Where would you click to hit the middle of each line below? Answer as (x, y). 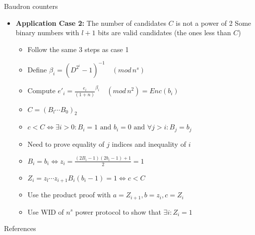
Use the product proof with (69, 195)
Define (37, 69)
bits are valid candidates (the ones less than (164, 32)
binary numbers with (47, 32)
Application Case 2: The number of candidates (91, 23)
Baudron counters (31, 6)
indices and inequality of (149, 144)
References (20, 228)
